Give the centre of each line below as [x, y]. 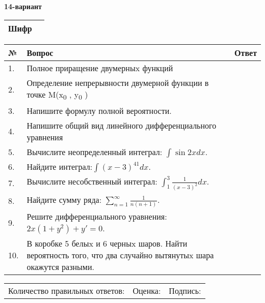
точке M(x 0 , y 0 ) [57, 95]
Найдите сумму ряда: [64, 199]
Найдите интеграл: [60, 166]
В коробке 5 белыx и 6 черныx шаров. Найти [107, 243]
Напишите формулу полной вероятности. [99, 110]
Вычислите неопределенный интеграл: [95, 151]
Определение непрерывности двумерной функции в [118, 82]
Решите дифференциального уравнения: [97, 216]
